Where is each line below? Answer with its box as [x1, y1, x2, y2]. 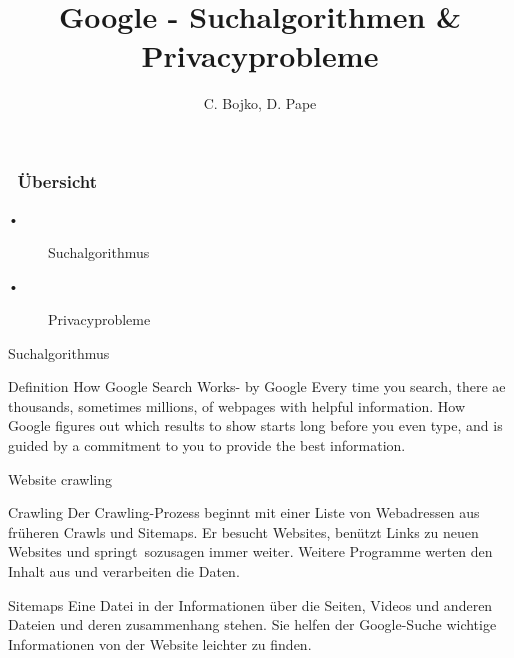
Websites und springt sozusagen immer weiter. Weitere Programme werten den [8, 541, 493, 562]
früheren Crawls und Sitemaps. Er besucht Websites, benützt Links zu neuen [8, 521, 479, 542]
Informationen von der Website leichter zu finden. [8, 633, 312, 654]
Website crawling [8, 468, 112, 489]
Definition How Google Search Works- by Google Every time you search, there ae [8, 376, 506, 397]
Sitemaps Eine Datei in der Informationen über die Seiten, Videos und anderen [8, 594, 493, 615]
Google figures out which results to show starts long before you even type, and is [8, 415, 503, 436]
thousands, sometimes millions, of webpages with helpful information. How [8, 395, 466, 416]
